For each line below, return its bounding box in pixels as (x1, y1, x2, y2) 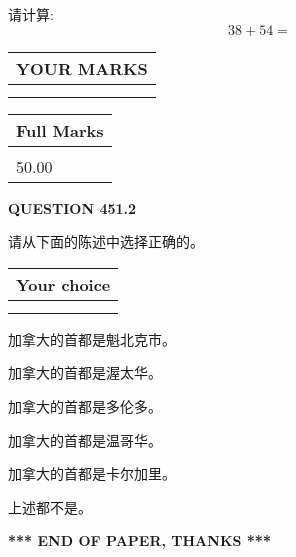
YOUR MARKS (16, 56, 148, 80)
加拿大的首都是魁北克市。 (8, 328, 176, 349)
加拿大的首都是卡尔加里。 (8, 463, 176, 484)
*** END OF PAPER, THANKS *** (8, 530, 271, 551)
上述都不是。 (8, 496, 92, 517)
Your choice (16, 272, 111, 296)
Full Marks (16, 118, 104, 142)
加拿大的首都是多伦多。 (8, 395, 162, 416)
